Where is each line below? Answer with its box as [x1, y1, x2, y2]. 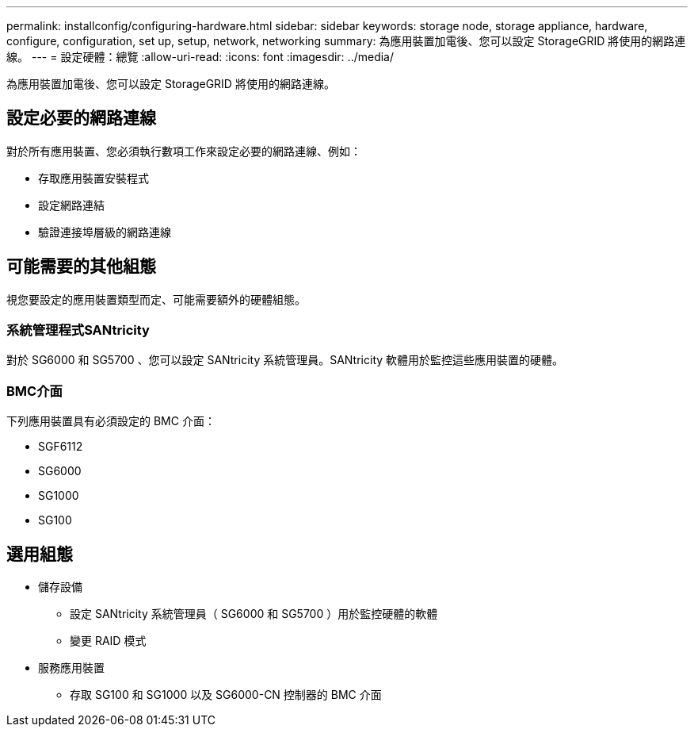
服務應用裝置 [38, 661, 105, 675]
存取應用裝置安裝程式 [38, 171, 149, 185]
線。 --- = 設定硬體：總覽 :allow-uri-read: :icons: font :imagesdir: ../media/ [6, 50, 395, 63]
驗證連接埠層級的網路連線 [38, 225, 171, 239]
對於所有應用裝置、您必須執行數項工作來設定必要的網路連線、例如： [6, 144, 361, 158]
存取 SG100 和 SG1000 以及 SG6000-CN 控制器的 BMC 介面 [70, 688, 382, 702]
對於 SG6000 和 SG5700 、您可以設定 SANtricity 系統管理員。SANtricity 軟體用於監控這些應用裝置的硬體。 [6, 353, 564, 367]
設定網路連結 [38, 198, 105, 212]
